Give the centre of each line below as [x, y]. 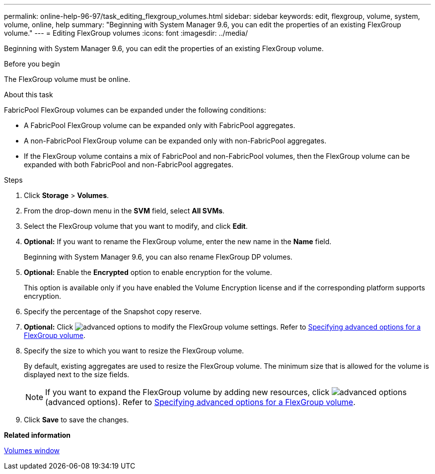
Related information [37, 435]
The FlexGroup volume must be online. [67, 79]
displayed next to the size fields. [77, 374]
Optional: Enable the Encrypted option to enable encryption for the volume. [148, 272]
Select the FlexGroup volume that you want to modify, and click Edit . [136, 226]
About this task [29, 95]
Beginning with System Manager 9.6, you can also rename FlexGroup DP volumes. [158, 257]
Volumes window [32, 450]
